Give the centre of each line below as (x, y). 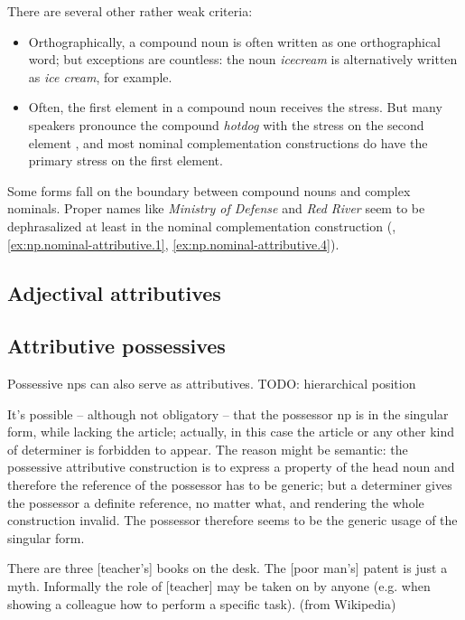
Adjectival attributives (114, 292)
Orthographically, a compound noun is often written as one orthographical (234, 41)
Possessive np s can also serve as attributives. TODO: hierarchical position (212, 384)
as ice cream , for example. (100, 76)
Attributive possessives (116, 346)
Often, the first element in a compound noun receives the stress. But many (235, 107)
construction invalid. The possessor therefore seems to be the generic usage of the (232, 520)
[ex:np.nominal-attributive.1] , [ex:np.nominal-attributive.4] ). (173, 244)
